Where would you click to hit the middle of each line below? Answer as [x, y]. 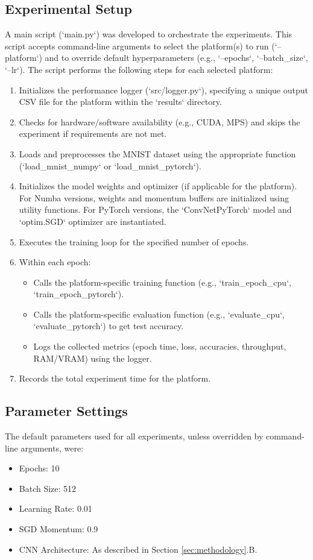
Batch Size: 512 [48, 488]
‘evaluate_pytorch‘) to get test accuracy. [109, 326]
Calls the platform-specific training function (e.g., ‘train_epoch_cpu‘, [162, 282]
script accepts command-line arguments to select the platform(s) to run [137, 46]
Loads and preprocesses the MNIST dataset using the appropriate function [157, 153]
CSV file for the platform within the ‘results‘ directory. [120, 102]
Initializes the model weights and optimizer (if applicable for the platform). [158, 186]
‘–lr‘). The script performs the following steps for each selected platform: [139, 69]
